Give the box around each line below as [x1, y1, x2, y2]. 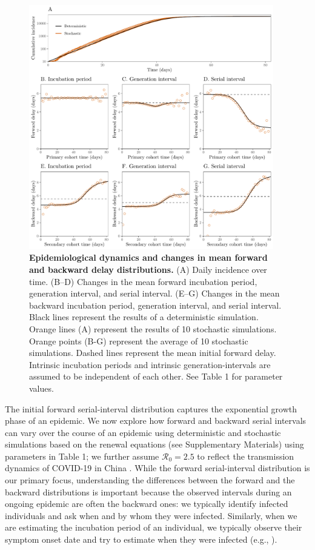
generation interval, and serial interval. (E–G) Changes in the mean [29, 287, 280, 300]
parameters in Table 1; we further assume [5, 449, 159, 462]
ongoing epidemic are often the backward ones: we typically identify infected [5, 497, 288, 510]
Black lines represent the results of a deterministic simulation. [29, 310, 259, 323]
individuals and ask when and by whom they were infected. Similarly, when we [5, 509, 297, 521]
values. [29, 381, 54, 394]
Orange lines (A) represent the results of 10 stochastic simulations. [29, 322, 277, 335]
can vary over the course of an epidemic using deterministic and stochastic [5, 426, 281, 438]
